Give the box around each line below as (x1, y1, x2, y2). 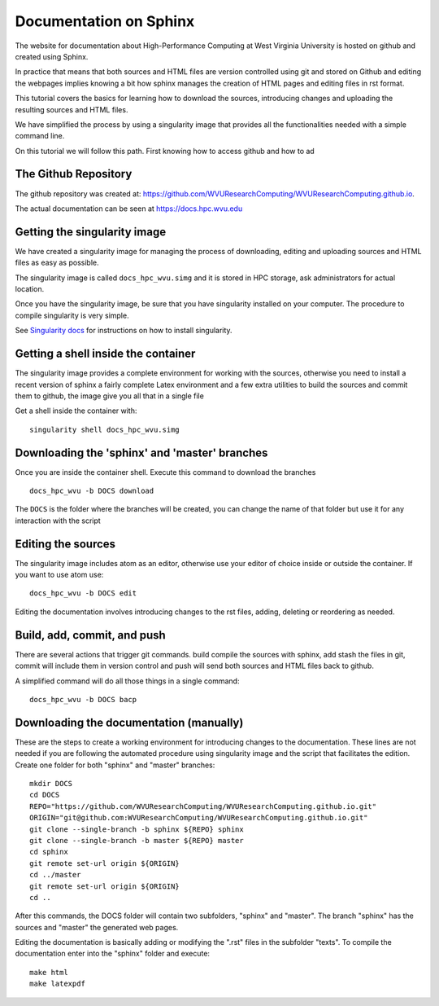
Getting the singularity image (15, 225, 167, 239)
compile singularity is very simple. (15, 310, 129, 320)
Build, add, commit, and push (15, 628, 166, 642)
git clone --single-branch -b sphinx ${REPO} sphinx (29, 824, 244, 834)
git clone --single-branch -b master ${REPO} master (29, 836, 244, 845)
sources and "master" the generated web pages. (15, 922, 179, 932)
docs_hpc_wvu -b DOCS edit (29, 589, 137, 598)
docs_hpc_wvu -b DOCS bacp (29, 695, 137, 704)
